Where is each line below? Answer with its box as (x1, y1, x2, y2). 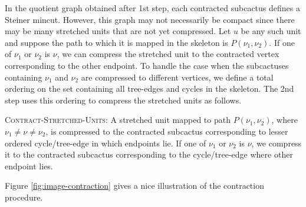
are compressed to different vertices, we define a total (81, 71, 274, 83)
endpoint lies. (5, 159, 53, 172)
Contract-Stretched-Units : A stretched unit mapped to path (5, 113, 231, 126)
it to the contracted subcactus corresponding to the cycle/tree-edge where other (5, 148, 293, 161)
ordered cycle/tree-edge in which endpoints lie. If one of (5, 136, 206, 149)
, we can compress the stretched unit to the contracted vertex (57, 48, 279, 60)
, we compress (251, 136, 302, 149)
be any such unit (241, 25, 301, 37)
